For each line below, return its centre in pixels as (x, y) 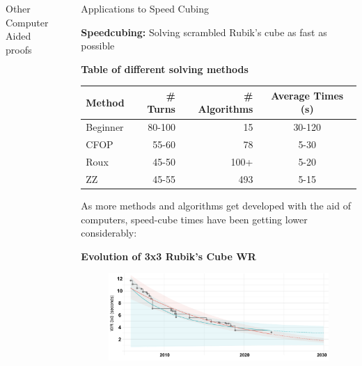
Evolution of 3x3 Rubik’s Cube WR (168, 256)
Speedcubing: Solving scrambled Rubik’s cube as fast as (204, 32)
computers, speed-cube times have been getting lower (194, 219)
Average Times (307, 95)
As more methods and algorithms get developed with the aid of (216, 205)
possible (98, 46)
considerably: (109, 233)
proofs (19, 49)
